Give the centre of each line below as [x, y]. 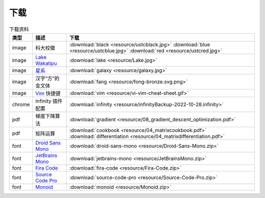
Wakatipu [46, 63]
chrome [21, 104]
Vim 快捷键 [48, 93]
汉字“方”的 [47, 78]
